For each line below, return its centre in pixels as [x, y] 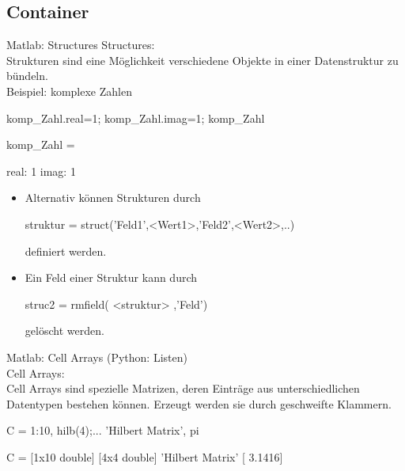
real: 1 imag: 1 [41, 171]
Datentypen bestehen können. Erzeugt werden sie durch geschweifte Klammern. [199, 403]
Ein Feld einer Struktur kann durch [111, 277]
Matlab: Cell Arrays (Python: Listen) [97, 357]
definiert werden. [66, 251]
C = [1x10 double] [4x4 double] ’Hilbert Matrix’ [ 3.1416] [145, 456]
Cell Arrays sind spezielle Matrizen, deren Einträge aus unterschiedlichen [183, 388]
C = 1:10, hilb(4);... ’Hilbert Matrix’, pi [103, 430]
